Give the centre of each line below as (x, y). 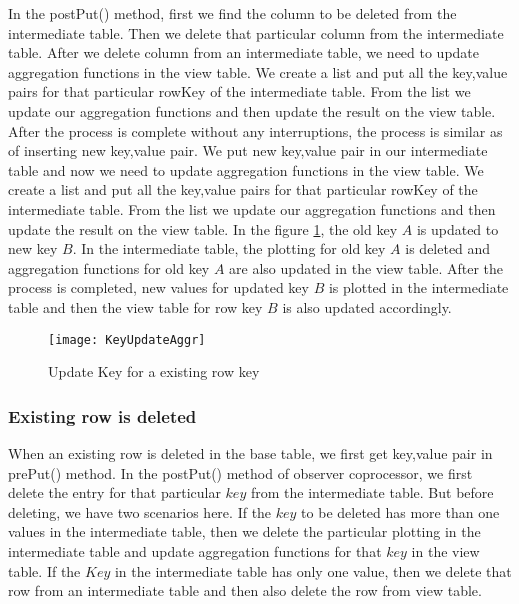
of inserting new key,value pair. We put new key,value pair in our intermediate (248, 150)
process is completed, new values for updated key (158, 287)
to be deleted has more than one (400, 511)
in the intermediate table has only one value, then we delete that (313, 570)
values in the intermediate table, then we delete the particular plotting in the (244, 531)
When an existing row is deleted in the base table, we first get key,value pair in (250, 452)
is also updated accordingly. (367, 306)
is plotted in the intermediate (418, 287)
